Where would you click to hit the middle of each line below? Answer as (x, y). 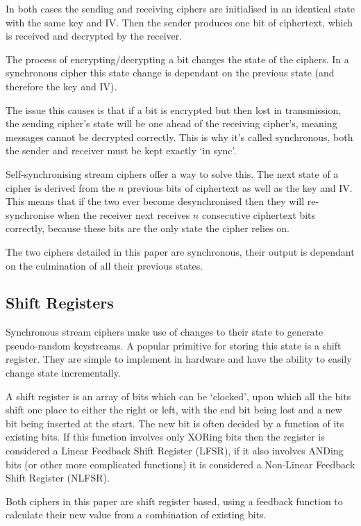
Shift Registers (60, 303)
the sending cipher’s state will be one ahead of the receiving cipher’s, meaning (171, 123)
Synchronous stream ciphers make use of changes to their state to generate (165, 332)
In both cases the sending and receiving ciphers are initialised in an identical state (180, 8)
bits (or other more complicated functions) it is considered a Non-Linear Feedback (180, 464)
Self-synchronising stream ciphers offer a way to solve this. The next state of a (172, 173)
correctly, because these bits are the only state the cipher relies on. (148, 228)
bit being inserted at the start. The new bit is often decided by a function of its (175, 423)
